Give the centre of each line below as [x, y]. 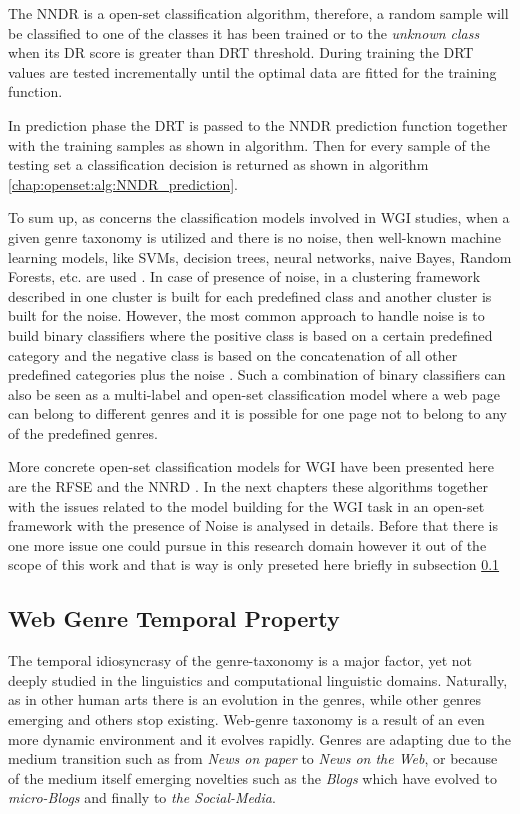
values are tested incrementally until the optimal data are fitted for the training [252, 71]
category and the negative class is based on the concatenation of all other [233, 354]
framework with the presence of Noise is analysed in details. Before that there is [253, 525]
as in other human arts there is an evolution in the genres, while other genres [245, 699]
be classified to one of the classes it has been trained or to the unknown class [244, 32]
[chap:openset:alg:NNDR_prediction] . [123, 183]
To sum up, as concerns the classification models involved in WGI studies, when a [259, 217]
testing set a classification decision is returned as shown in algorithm [218, 164]
